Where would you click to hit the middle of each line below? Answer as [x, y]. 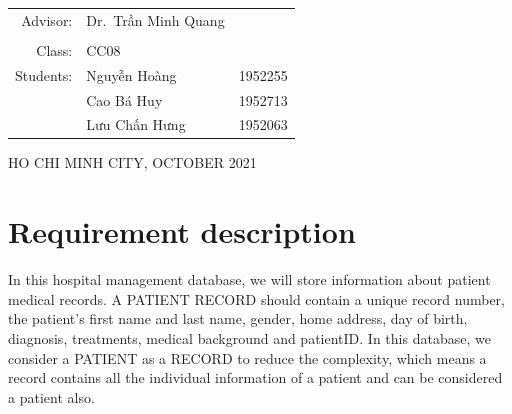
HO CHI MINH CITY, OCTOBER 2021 [132, 162]
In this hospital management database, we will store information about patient [249, 279]
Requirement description [182, 231]
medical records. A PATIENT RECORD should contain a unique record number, [256, 298]
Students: [44, 74]
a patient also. [51, 396]
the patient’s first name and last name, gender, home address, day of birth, [238, 318]
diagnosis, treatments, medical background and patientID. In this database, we [249, 337]
